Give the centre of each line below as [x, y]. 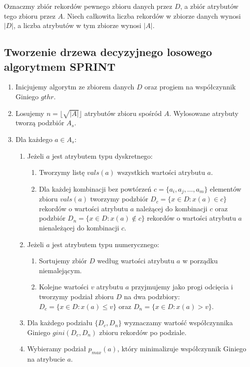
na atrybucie [46, 359]
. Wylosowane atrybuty [204, 113]
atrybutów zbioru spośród [123, 113]
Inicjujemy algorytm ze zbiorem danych [75, 87]
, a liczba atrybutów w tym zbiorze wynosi [77, 25]
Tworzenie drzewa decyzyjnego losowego [108, 52]
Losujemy [30, 113]
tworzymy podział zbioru [76, 296]
